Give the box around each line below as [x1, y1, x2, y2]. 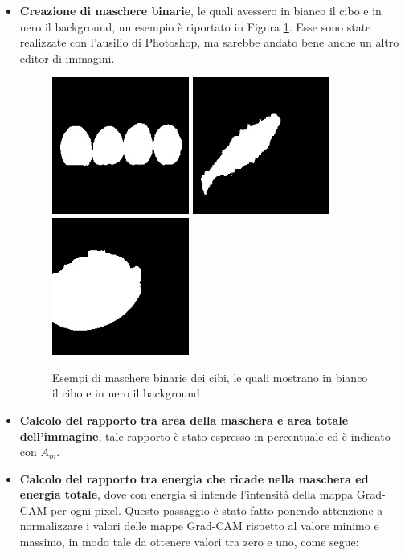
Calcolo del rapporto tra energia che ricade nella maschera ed [19, 470, 369, 487]
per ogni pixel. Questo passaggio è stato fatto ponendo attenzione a [50, 501, 383, 518]
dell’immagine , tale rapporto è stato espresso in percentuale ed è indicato [19, 427, 391, 444]
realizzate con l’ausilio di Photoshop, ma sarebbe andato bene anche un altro [19, 34, 399, 51]
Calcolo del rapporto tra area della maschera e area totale [19, 411, 349, 428]
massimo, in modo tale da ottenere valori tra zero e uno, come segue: [19, 533, 359, 550]
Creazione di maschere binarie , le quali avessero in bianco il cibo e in [19, 2, 382, 18]
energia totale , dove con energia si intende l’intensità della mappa [19, 486, 353, 503]
